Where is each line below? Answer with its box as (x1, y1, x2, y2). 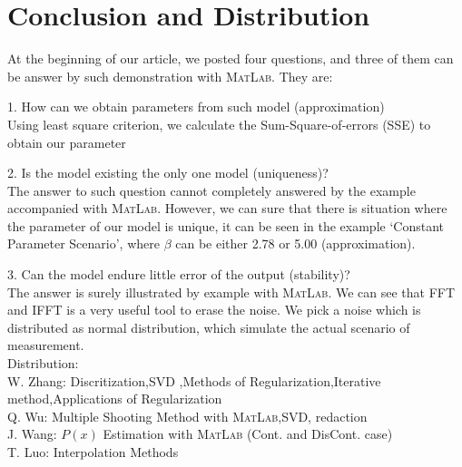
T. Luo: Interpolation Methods (7, 443, 179, 461)
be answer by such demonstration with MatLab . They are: (7, 66, 333, 85)
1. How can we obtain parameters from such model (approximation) (7, 97, 385, 116)
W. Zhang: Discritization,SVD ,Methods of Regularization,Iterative (7, 371, 381, 390)
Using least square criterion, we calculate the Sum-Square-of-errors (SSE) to (7, 114, 431, 133)
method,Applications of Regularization (7, 389, 222, 408)
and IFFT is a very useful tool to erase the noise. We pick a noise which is (7, 300, 421, 319)
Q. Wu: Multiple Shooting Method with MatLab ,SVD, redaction (7, 406, 368, 425)
